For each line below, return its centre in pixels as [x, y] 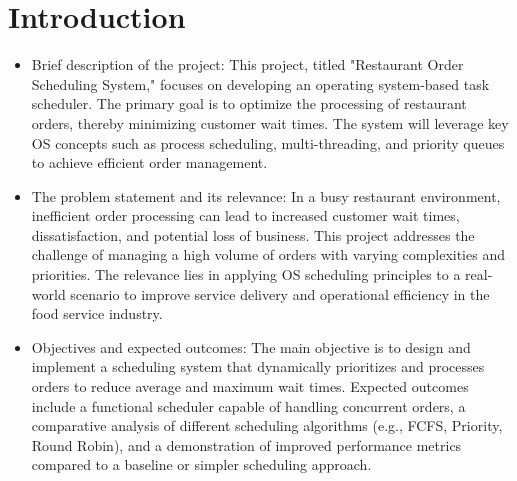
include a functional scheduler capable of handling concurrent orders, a [248, 405]
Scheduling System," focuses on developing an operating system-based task [260, 83]
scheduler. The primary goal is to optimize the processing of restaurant [249, 103]
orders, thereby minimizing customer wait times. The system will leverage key [270, 122]
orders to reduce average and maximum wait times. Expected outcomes [250, 386]
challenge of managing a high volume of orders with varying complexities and [268, 254]
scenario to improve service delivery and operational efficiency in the [280, 293]
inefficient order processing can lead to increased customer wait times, [245, 215]
